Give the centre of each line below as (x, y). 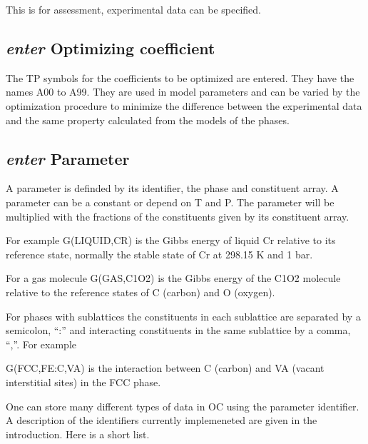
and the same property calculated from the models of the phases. (148, 120)
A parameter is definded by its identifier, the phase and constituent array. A (172, 188)
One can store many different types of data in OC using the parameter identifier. (183, 406)
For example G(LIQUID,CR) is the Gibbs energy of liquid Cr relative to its (171, 240)
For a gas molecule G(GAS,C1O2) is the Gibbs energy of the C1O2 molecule (173, 278)
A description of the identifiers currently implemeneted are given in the (162, 420)
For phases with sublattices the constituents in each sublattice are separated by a (183, 316)
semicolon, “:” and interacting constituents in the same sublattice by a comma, (178, 330)
